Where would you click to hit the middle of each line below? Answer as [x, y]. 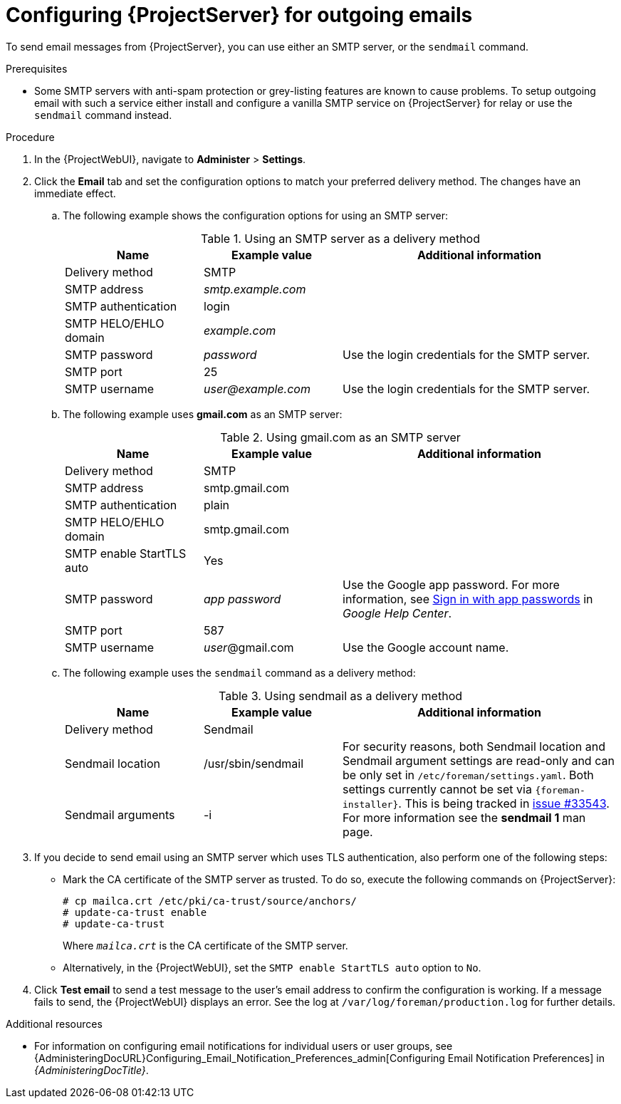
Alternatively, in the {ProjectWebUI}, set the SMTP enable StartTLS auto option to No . [272, 967]
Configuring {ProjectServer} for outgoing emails [239, 15]
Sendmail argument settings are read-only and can [479, 760]
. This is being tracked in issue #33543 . [504, 803]
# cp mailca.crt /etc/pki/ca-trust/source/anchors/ [210, 901]
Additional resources [54, 1024]
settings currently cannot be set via [437, 789]
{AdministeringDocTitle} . [92, 1070]
